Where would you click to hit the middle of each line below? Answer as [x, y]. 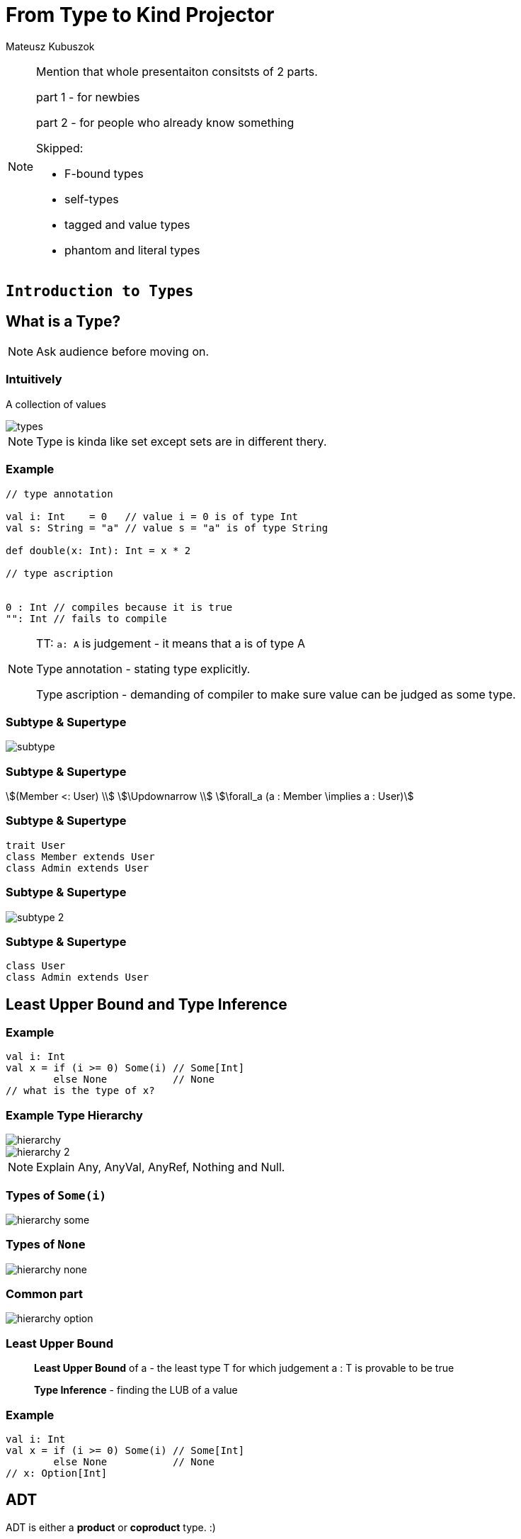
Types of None [46, 1245]
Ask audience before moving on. [123, 352]
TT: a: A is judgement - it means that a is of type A [171, 643]
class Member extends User [80, 856]
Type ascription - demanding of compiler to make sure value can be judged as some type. [276, 694]
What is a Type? [63, 321]
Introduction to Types [100, 292]
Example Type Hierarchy [74, 1115]
